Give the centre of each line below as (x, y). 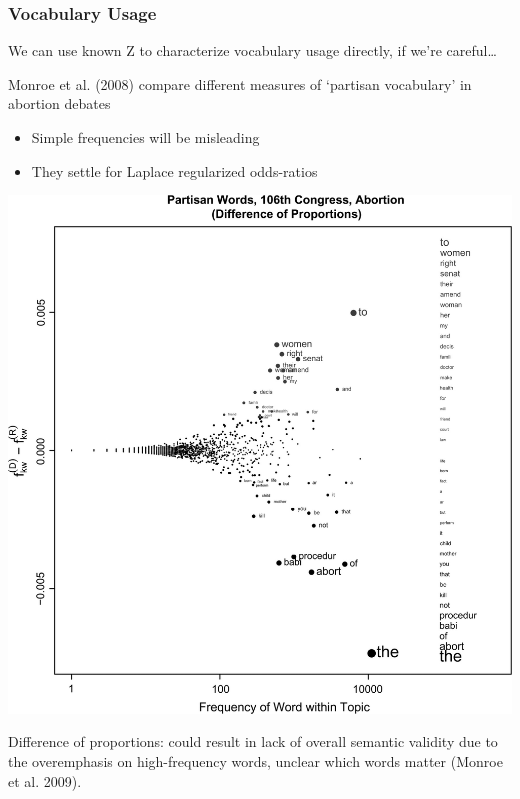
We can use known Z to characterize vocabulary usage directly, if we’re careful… (252, 50)
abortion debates (59, 103)
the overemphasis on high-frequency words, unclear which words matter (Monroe (255, 761)
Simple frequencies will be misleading (145, 137)
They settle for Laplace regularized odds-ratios (174, 170)
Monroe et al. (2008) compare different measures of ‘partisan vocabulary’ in (240, 83)
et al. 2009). (45, 780)
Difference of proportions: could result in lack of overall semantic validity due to (253, 741)
